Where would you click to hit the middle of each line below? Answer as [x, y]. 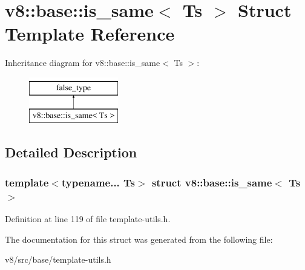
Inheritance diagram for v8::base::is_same [83, 63]
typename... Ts [98, 182]
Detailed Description [71, 152]
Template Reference [90, 34]
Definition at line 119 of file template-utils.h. [88, 219]
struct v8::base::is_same [212, 182]
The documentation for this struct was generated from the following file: [139, 239]
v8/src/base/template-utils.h [58, 259]
